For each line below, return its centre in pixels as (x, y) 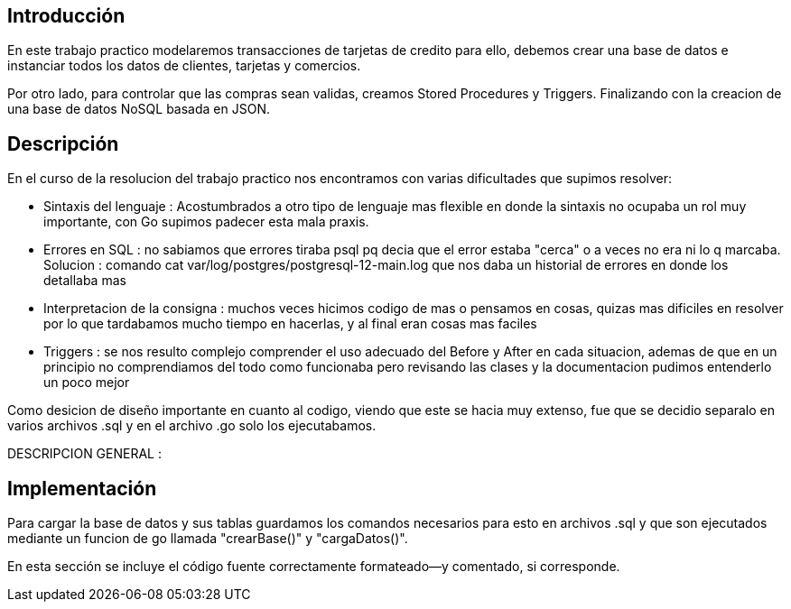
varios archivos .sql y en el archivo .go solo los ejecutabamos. (192, 426)
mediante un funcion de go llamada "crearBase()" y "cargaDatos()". (208, 539)
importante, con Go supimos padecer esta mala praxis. (206, 222)
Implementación (82, 488)
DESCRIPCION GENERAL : (84, 454)
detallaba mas (85, 281)
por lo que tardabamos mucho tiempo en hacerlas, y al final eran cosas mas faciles (290, 324)
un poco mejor (87, 383)
